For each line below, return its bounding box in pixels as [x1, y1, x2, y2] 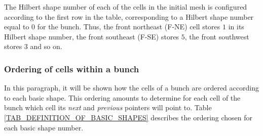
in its [228, 21, 244, 32]
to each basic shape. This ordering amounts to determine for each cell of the [4, 92, 241, 103]
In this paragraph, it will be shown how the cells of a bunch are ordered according [4, 82, 259, 93]
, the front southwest [184, 31, 249, 41]
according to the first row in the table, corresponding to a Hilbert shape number [4, 11, 254, 22]
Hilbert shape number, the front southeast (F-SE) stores [4, 31, 179, 41]
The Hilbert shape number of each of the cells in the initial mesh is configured [4, 2, 247, 12]
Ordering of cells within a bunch [4, 62, 139, 75]
